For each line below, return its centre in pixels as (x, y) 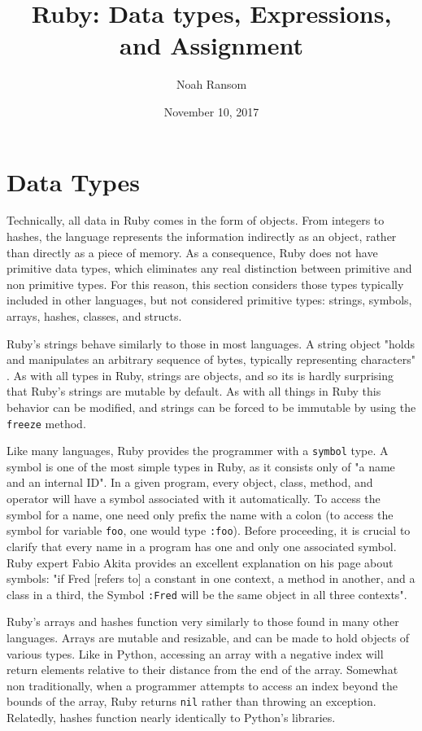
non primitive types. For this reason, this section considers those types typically (205, 284)
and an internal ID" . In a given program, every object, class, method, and (190, 482)
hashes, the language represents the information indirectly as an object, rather (202, 236)
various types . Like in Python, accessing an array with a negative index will (195, 653)
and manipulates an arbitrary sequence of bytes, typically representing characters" (211, 359)
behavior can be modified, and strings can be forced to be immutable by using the (211, 407)
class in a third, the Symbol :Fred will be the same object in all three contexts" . (207, 594)
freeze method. (46, 423)
